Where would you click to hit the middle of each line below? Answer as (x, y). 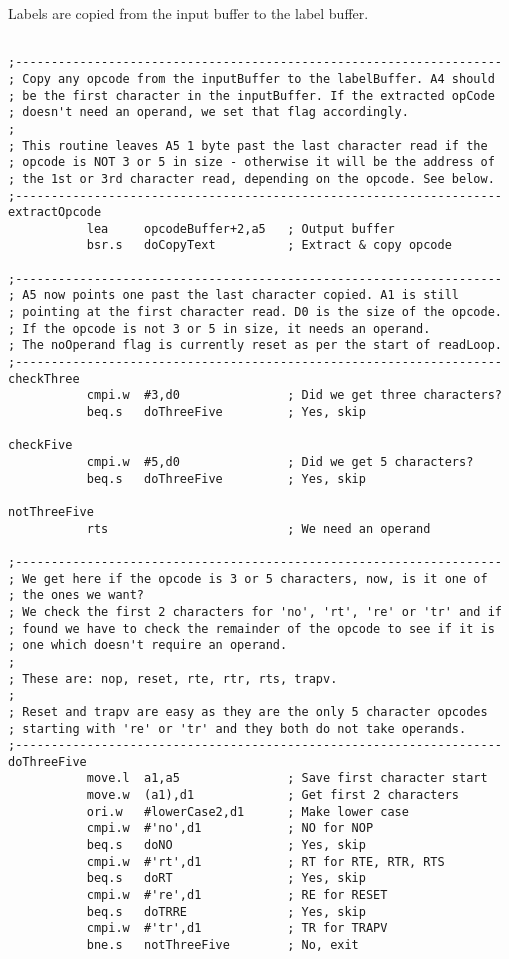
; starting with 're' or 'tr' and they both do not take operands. (237, 728)
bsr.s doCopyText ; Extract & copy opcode (269, 245)
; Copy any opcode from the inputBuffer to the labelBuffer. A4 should (251, 78)
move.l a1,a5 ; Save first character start (287, 778)
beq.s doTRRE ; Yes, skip (226, 911)
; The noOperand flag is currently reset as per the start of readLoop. (255, 345)
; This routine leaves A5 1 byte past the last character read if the (248, 145)
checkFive (40, 445)
